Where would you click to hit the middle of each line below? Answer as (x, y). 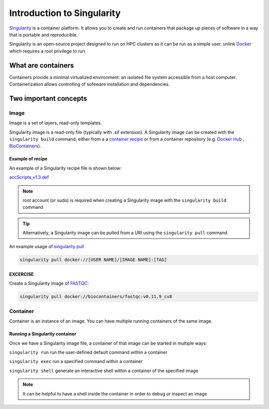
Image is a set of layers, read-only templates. (56, 123)
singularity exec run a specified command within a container (76, 362)
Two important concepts (48, 98)
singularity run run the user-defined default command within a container (88, 352)
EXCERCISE (22, 274)
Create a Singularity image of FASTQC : (49, 283)
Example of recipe (28, 159)
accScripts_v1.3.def (29, 177)
